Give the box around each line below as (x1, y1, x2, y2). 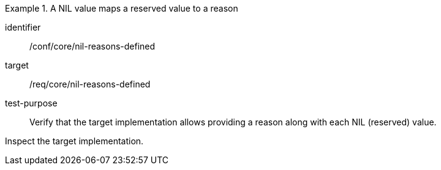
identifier (5, 22, 41, 32)
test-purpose (5, 98, 58, 108)
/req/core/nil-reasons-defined (29, 79, 151, 89)
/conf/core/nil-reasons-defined (29, 41, 156, 51)
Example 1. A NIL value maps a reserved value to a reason (5, 3, 238, 13)
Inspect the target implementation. (5, 136, 144, 146)
